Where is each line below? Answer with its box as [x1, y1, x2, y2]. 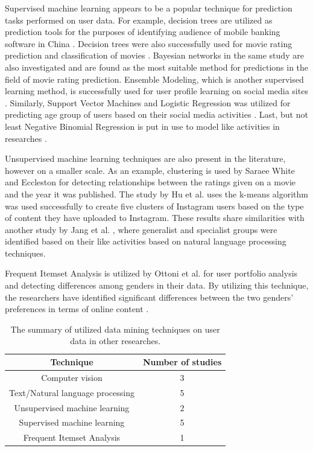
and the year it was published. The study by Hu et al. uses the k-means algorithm [5, 187, 308, 200]
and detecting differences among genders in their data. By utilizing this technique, [5, 279, 309, 292]
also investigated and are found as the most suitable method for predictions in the [5, 60, 309, 73]
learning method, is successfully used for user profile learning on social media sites [5, 85, 308, 97]
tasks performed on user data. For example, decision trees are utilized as [5, 13, 273, 26]
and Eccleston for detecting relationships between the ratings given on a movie [5, 176, 296, 188]
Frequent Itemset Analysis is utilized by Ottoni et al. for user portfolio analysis [5, 267, 298, 280]
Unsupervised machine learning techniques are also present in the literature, [5, 152, 286, 165]
